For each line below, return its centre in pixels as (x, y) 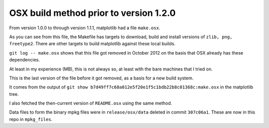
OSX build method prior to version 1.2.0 (92, 13)
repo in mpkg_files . (31, 119)
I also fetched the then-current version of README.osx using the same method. (91, 103)
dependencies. (24, 60)
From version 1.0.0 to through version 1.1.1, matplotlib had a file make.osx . (85, 28)
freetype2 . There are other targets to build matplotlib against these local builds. (92, 44)
